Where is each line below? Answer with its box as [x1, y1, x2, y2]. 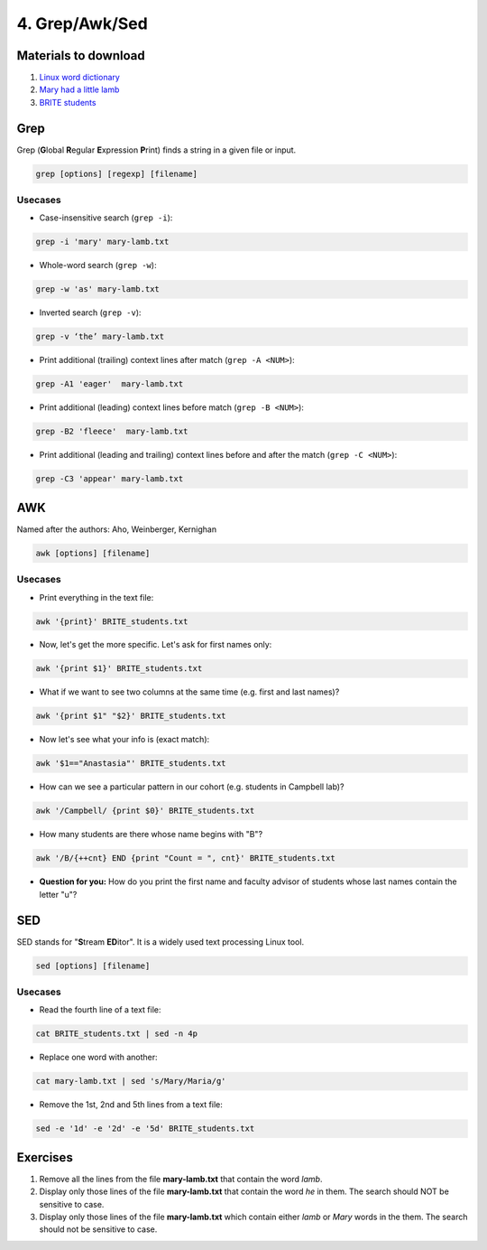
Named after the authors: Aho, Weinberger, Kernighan [16, 524, 216, 535]
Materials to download [16, 48, 146, 63]
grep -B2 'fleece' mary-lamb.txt [35, 426, 188, 437]
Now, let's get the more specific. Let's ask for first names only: [39, 639, 272, 650]
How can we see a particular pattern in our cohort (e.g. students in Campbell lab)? [39, 781, 345, 792]
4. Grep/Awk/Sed [16, 14, 148, 33]
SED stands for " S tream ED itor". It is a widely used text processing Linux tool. [16, 936, 305, 947]
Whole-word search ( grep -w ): [39, 260, 157, 271]
